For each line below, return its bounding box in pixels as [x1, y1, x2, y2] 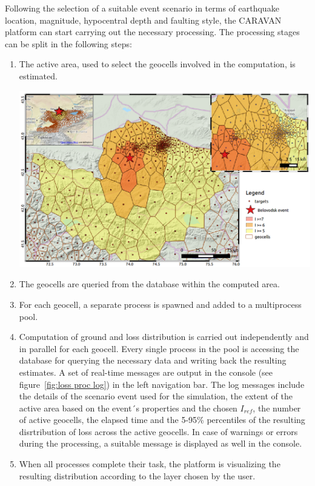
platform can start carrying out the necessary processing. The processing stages [5, 25, 300, 38]
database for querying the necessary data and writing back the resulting [19, 354, 287, 367]
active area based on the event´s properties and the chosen [19, 401, 237, 414]
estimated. [19, 69, 58, 82]
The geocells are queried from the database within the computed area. [19, 278, 280, 290]
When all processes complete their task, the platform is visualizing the [19, 458, 280, 470]
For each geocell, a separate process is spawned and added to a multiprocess [19, 298, 302, 310]
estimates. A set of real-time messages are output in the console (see [19, 365, 273, 378]
